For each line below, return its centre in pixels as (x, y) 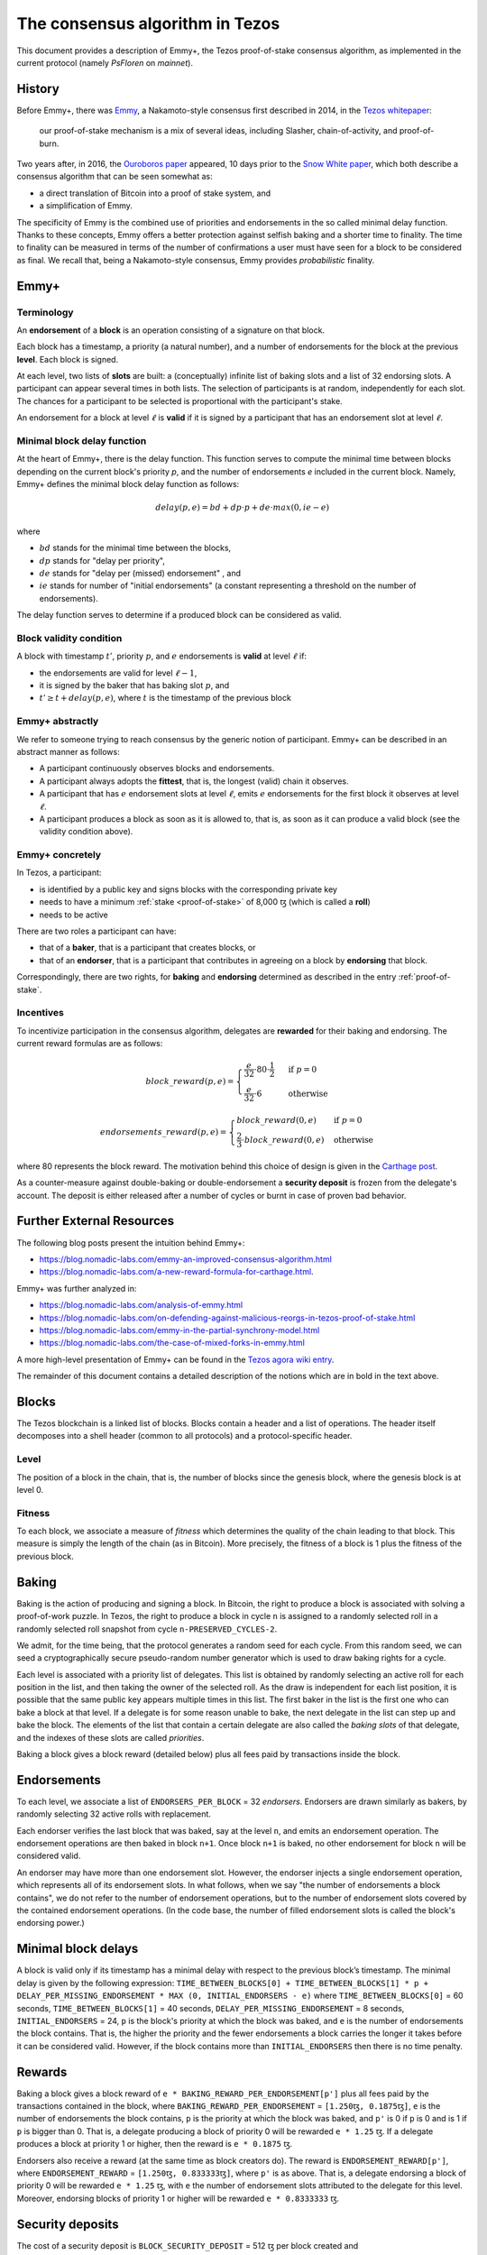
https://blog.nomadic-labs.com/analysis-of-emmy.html (141, 1305)
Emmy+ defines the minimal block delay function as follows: (128, 484)
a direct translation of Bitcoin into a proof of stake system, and (155, 193)
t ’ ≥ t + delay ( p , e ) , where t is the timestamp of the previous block (165, 698)
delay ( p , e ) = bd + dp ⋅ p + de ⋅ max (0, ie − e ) (242, 508)
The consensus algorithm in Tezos (148, 23)
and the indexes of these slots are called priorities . (110, 1737)
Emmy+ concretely (59, 855)
